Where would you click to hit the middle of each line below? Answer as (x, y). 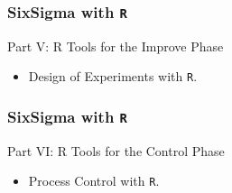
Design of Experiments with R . (113, 76)
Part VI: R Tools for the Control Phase (116, 150)
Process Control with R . (94, 181)
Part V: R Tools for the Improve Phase (116, 46)
